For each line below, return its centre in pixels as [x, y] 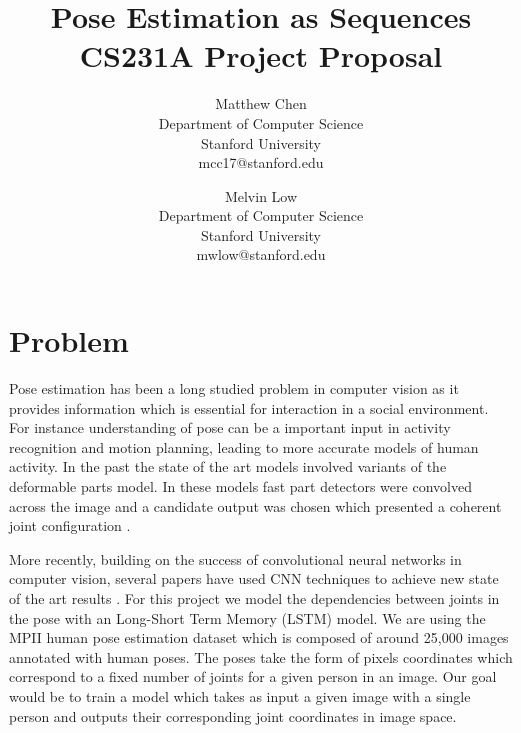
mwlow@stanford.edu [261, 254]
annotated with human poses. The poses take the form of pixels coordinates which [261, 656]
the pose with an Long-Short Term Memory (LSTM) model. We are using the [247, 617]
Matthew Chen [261, 103]
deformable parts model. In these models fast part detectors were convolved [240, 485]
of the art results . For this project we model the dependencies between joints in [254, 597]
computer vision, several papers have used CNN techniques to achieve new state [254, 578]
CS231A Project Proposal [261, 55]
